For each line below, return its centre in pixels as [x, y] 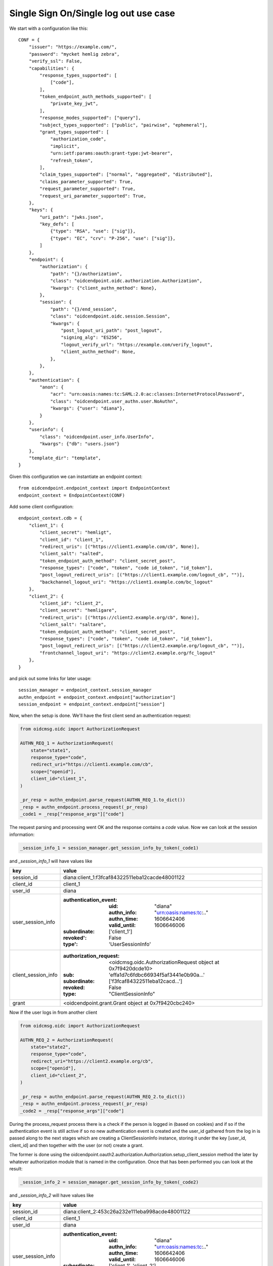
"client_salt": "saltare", [73, 625]
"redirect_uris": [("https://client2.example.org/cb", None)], [120, 617]
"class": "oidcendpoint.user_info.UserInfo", [97, 437]
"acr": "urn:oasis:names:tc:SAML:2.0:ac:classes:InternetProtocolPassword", [148, 394]
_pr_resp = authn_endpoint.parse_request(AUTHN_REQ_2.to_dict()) [103, 1097]
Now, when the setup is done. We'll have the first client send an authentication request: [100, 716]
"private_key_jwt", [74, 104]
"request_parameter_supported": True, [88, 189]
